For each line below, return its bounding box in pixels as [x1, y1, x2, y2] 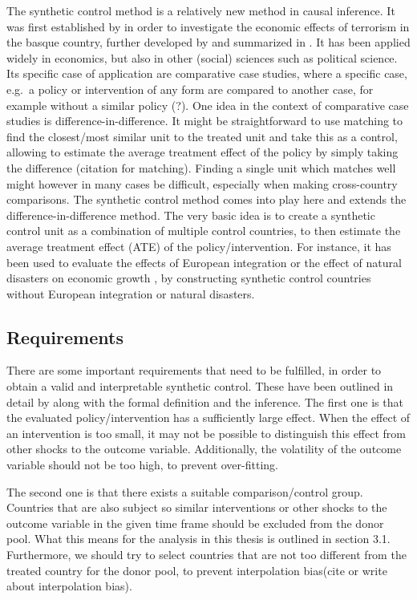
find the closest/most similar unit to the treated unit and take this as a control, [6, 128, 398, 144]
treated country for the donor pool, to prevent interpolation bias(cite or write [6, 561, 387, 578]
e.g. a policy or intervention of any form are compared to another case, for [6, 80, 374, 97]
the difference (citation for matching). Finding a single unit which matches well [6, 159, 396, 176]
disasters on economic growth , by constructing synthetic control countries [6, 270, 371, 286]
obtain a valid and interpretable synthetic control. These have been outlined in [6, 378, 394, 395]
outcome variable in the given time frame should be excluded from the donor [6, 514, 384, 531]
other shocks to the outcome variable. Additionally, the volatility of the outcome [6, 440, 402, 457]
